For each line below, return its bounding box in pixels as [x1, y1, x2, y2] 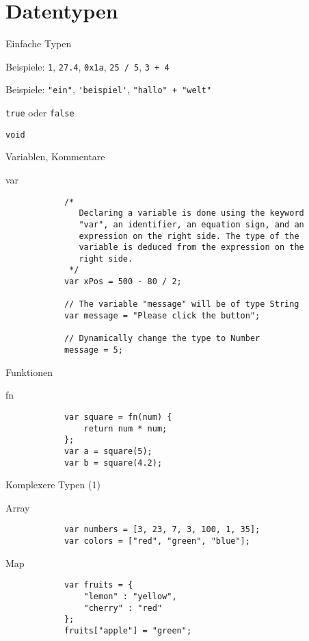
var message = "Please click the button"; [64, 311, 260, 321]
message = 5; [64, 345, 123, 355]
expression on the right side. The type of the [79, 231, 299, 241]
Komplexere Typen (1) [5, 477, 100, 492]
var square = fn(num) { [64, 412, 172, 422]
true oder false [5, 105, 75, 120]
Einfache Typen [5, 36, 72, 51]
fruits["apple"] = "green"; [64, 625, 192, 636]
